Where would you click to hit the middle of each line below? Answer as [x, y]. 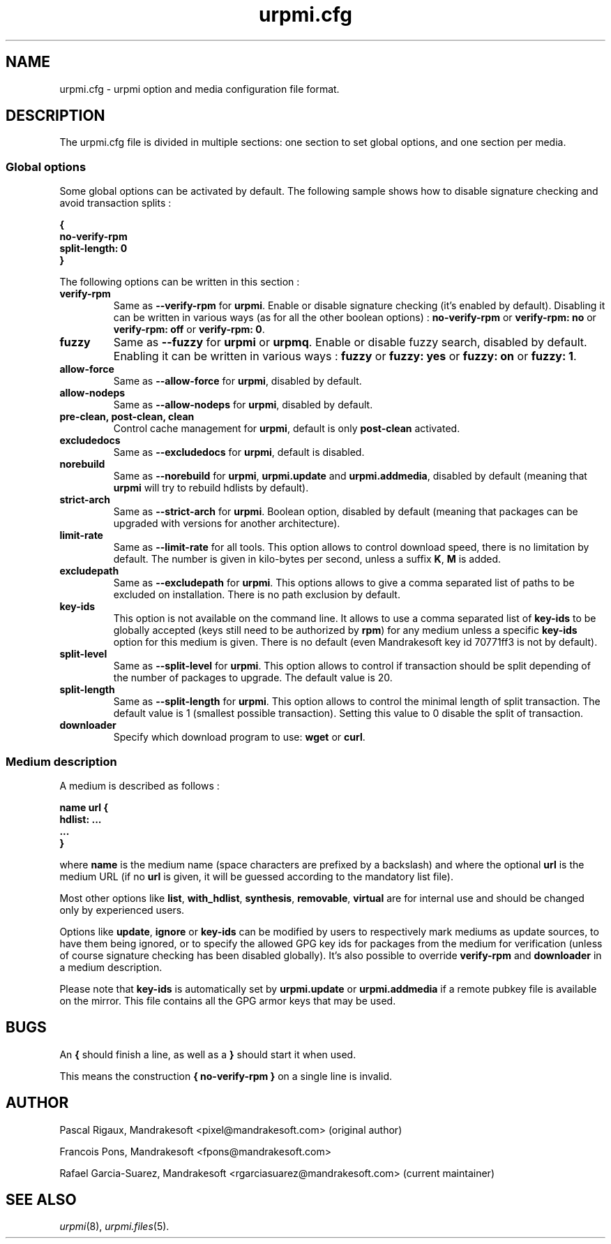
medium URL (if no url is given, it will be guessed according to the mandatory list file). [256, 876]
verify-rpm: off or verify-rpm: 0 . [189, 329]
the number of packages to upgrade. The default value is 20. [253, 678]
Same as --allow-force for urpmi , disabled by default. [237, 381]
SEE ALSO [41, 1200]
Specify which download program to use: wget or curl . [239, 737]
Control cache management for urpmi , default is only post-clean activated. [287, 429]
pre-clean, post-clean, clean [127, 417]
